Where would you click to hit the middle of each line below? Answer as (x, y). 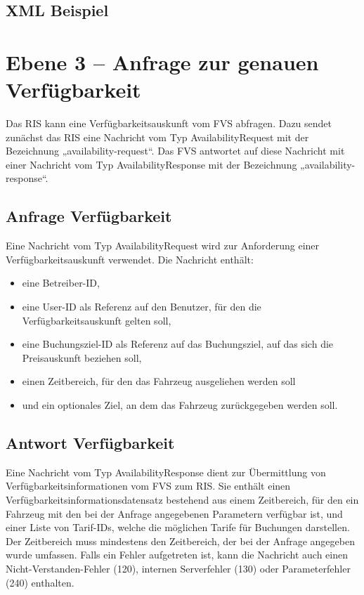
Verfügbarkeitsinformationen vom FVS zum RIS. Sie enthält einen (148, 486)
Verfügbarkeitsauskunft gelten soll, (97, 320)
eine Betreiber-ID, (61, 283)
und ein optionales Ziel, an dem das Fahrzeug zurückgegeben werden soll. (180, 405)
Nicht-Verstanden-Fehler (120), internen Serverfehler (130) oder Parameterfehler (178, 568)
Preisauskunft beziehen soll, (82, 357)
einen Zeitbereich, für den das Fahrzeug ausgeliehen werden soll (159, 381)
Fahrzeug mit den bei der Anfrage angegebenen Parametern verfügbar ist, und (174, 513)
